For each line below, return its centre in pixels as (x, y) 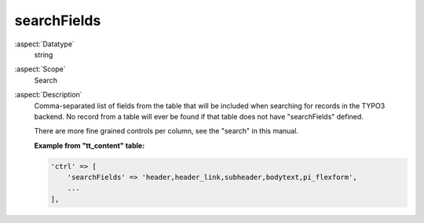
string (44, 54)
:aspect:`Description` (48, 95)
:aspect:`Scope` (40, 69)
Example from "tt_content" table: (90, 145)
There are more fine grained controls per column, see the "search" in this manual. (166, 131)
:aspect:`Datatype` (44, 44)
